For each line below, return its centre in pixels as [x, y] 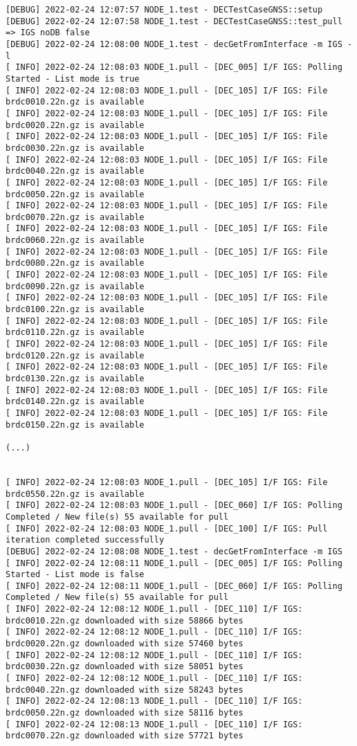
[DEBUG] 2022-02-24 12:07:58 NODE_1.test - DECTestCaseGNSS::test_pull [174, 21]
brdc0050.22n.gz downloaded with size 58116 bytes [125, 713]
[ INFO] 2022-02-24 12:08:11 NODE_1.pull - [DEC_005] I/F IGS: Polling [174, 563]
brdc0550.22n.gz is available [75, 494]
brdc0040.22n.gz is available [75, 171]
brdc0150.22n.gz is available [75, 425]
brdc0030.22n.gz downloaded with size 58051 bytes [125, 667]
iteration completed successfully [85, 540]
